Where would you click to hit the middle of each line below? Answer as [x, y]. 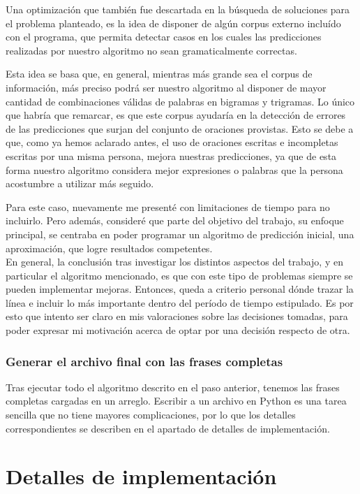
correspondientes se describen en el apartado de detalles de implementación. [168, 428]
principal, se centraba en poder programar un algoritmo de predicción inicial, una [180, 234]
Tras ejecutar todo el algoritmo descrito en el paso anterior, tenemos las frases [173, 387]
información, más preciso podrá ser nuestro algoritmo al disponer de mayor [166, 87]
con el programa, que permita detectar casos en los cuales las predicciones [164, 37]
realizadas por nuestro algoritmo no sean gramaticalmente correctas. [151, 50]
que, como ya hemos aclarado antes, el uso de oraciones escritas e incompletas [172, 142]
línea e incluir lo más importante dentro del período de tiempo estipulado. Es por [180, 302]
